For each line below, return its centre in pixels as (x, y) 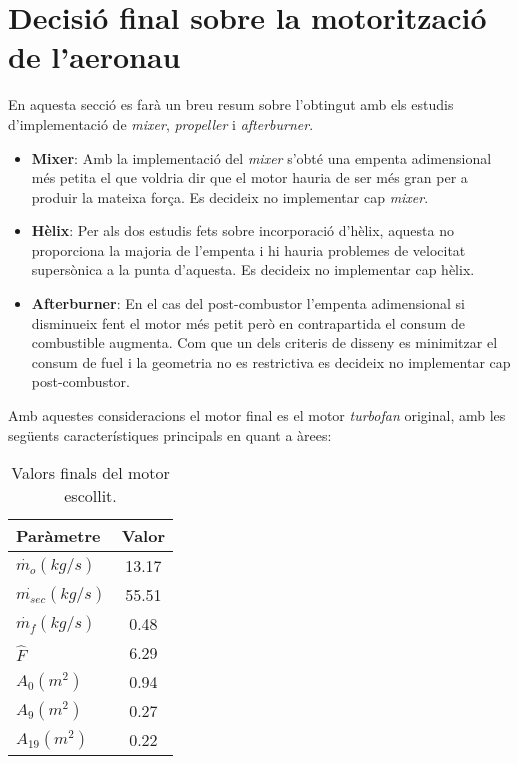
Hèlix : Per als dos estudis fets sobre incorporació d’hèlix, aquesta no (242, 230)
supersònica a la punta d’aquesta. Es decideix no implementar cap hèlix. (253, 269)
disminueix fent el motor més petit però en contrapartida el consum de (248, 322)
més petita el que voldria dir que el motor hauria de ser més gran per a (249, 177)
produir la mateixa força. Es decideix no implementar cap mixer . (230, 196)
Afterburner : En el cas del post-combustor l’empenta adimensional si (248, 303)
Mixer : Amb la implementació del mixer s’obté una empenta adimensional (261, 157)
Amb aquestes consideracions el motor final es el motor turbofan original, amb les (257, 415)
